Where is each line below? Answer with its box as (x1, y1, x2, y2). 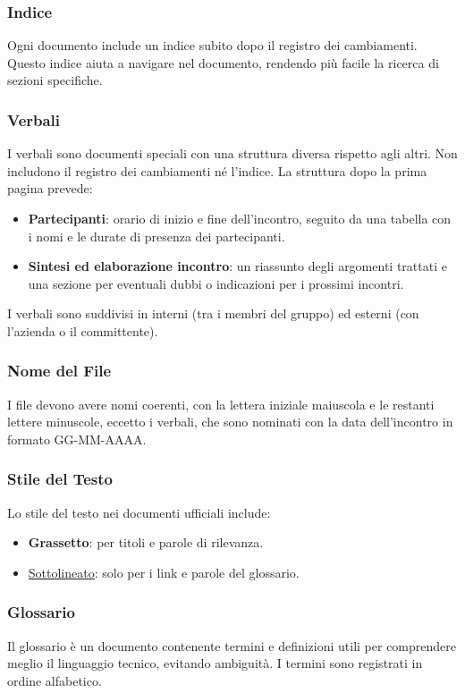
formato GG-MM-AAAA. (7, 429, 147, 448)
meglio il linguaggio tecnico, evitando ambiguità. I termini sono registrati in (7, 654, 423, 672)
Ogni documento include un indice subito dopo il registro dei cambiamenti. (7, 36, 418, 55)
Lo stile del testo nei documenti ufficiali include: (7, 503, 271, 521)
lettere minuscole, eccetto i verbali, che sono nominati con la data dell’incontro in (7, 412, 453, 431)
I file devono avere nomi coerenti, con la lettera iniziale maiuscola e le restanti (7, 394, 435, 413)
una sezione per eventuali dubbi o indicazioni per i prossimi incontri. (28, 274, 404, 292)
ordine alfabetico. (7, 671, 102, 689)
